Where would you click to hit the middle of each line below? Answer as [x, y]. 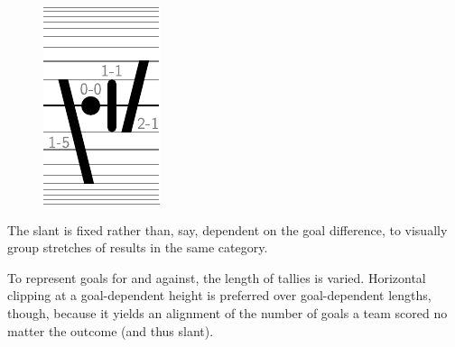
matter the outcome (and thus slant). [111, 330]
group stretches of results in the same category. [138, 247]
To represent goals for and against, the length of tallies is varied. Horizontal [217, 277]
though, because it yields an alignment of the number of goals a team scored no [227, 312]
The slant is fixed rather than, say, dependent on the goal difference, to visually [227, 229]
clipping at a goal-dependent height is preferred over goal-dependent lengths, [219, 295]
